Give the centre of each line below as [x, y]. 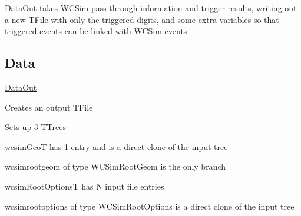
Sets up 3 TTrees [36, 127]
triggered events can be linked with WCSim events [96, 31]
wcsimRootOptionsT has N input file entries [85, 186]
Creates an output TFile [49, 107]
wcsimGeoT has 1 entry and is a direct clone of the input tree [116, 146]
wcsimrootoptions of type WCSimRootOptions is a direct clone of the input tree [150, 206]
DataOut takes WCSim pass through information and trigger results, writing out [151, 8]
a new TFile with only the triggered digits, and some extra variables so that [142, 19]
